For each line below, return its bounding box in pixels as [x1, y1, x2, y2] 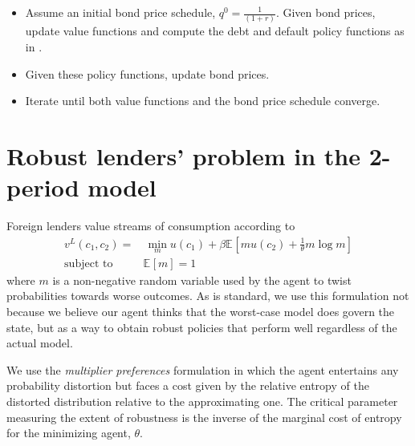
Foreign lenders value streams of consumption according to [6, 217, 295, 233]
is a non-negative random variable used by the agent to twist [52, 271, 352, 288]
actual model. [6, 334, 73, 351]
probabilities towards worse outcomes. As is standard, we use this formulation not [6, 287, 409, 304]
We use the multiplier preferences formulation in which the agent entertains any [6, 361, 399, 378]
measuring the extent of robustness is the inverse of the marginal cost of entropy [6, 408, 402, 425]
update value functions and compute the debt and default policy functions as [25, 22, 405, 39]
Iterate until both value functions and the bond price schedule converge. [25, 92, 380, 109]
